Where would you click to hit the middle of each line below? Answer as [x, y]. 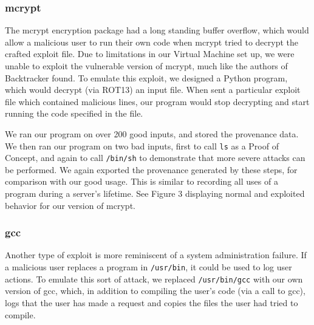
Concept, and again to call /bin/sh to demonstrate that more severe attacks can [155, 158]
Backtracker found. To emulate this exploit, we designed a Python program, [146, 77]
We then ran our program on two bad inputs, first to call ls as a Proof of [142, 145]
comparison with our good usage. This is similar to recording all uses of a [142, 181]
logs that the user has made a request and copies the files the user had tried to [152, 302]
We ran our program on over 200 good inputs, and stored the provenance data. [152, 133]
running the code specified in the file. [74, 113]
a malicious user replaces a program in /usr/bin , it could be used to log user [148, 267]
